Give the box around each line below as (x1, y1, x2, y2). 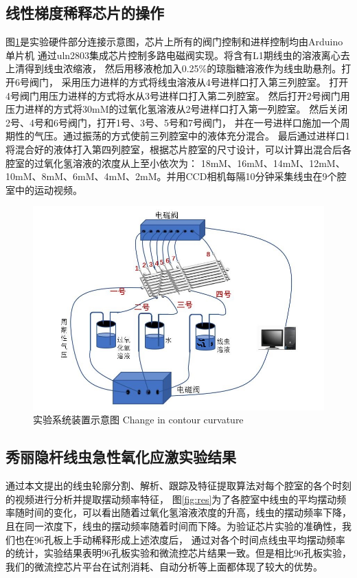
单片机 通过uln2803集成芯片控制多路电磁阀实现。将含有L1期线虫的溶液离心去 (5, 47, 350, 62)
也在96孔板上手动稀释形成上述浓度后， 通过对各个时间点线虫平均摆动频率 (14, 532, 345, 546)
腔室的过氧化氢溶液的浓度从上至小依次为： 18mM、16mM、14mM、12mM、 (5, 155, 345, 170)
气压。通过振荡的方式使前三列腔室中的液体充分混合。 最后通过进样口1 (34, 129, 350, 143)
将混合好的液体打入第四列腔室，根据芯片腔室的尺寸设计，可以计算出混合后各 (5, 142, 352, 156)
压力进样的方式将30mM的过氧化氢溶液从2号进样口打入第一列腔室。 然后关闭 (5, 102, 348, 116)
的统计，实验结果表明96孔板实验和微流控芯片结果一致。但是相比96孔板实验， (5, 546, 352, 560)
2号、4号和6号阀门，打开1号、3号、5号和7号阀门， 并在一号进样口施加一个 (5, 115, 341, 129)
